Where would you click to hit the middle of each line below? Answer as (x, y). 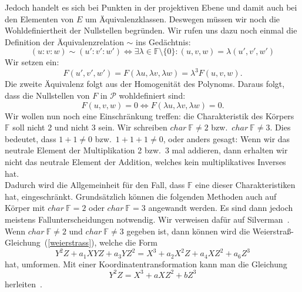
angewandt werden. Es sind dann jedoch (221, 208)
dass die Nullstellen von (47, 95)
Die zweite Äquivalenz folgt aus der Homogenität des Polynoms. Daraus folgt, (145, 84)
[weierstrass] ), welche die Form (103, 242)
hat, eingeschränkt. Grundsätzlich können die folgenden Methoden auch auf (141, 196)
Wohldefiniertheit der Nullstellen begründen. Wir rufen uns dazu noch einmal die (151, 30)
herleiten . (24, 283)
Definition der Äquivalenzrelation (64, 41)
